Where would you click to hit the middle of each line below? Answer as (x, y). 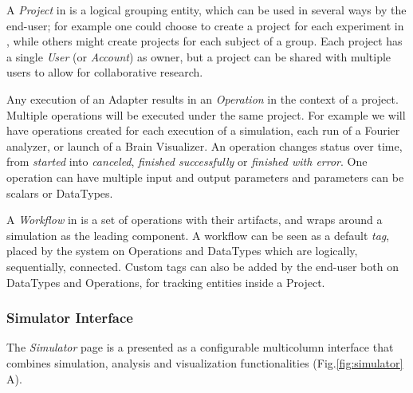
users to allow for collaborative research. (105, 72)
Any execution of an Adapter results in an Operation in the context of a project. (203, 98)
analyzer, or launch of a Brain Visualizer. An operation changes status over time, (205, 145)
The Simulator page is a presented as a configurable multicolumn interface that (200, 347)
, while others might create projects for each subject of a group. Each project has (205, 41)
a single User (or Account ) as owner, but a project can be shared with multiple (199, 56)
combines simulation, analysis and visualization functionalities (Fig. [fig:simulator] (205, 362)
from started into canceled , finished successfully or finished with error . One (187, 161)
